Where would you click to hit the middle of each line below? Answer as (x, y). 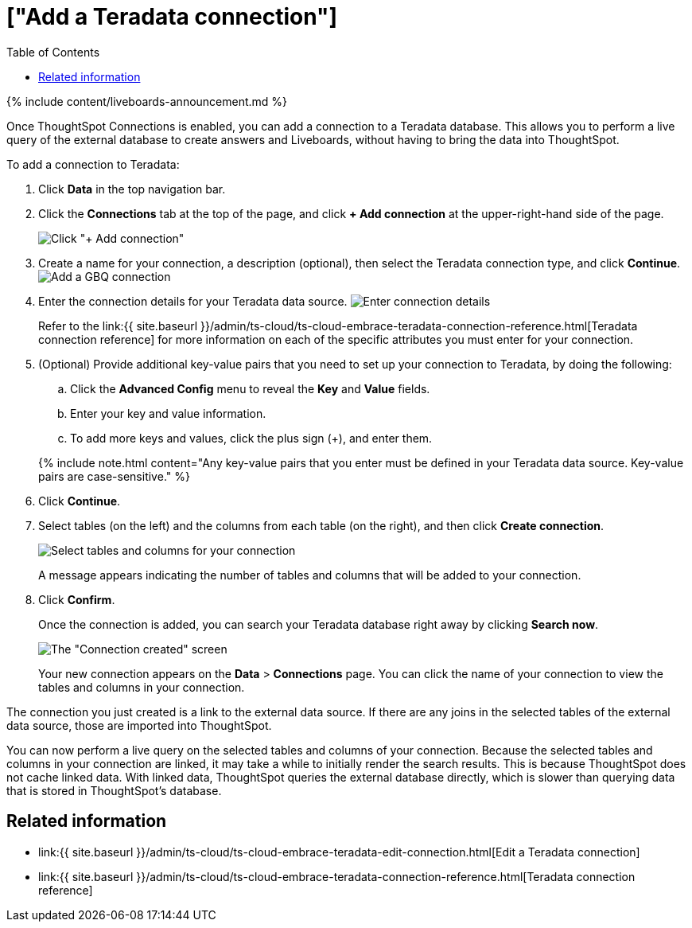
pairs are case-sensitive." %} (114, 476)
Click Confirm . (77, 599)
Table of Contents (53, 52)
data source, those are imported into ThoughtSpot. (139, 725)
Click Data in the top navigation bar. (132, 189)
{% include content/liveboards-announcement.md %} (147, 101)
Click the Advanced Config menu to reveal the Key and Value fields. (250, 388)
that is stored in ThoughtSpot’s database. (114, 790)
